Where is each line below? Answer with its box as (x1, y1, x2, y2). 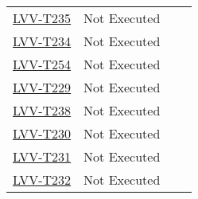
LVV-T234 (13, 32, 72, 50)
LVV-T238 (13, 101, 72, 119)
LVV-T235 (13, 9, 72, 27)
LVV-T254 (13, 55, 72, 73)
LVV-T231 (13, 147, 72, 166)
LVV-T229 (13, 78, 72, 96)
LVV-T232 (13, 170, 72, 189)
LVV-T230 (13, 124, 72, 142)
